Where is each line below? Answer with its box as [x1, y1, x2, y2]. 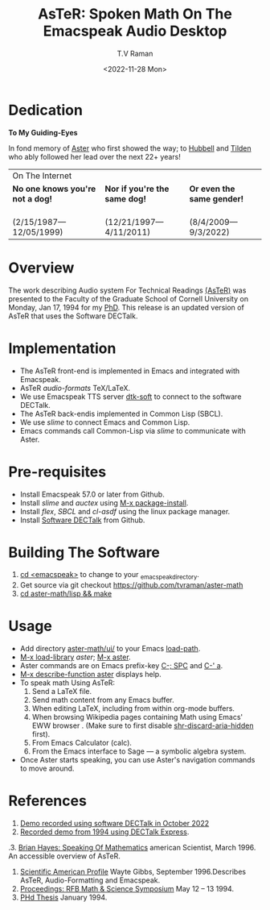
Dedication [8, 101, 83, 119]
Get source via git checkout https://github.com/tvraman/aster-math [19, 580, 243, 590]
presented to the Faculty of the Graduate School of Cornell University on [8, 293, 249, 303]
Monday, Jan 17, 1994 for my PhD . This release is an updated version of [8, 302, 245, 312]
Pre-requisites [8, 463, 107, 480]
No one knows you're [12, 183, 96, 194]
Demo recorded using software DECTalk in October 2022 [19, 819, 210, 829]
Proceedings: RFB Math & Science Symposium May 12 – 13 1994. [19, 884, 235, 894]
